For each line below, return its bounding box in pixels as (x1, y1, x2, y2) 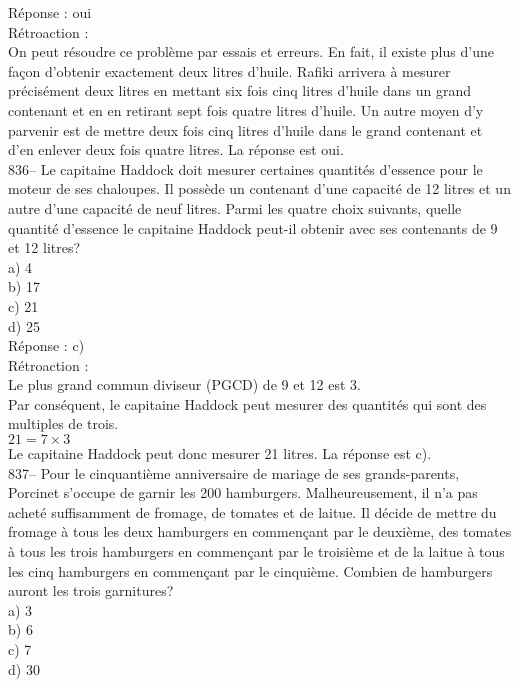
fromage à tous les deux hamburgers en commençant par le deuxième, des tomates (8, 521, 512, 542)
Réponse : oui (8, 2, 92, 22)
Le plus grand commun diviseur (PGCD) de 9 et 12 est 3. (8, 374, 361, 395)
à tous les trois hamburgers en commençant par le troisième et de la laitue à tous (8, 541, 505, 562)
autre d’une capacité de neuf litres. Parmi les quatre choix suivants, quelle (8, 197, 462, 218)
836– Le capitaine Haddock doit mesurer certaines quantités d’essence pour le (8, 158, 483, 179)
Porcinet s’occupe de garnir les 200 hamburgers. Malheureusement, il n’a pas (8, 482, 478, 503)
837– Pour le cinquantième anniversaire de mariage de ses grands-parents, (8, 462, 460, 483)
